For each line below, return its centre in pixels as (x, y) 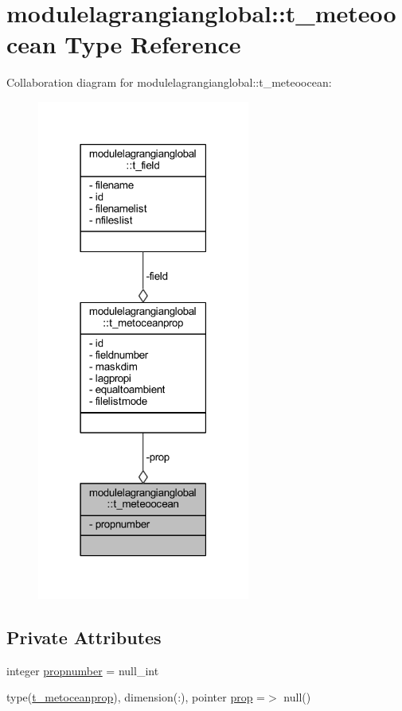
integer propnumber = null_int (83, 670)
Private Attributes (84, 637)
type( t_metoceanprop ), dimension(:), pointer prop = (136, 697)
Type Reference (153, 44)
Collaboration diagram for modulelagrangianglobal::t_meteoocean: (169, 82)
